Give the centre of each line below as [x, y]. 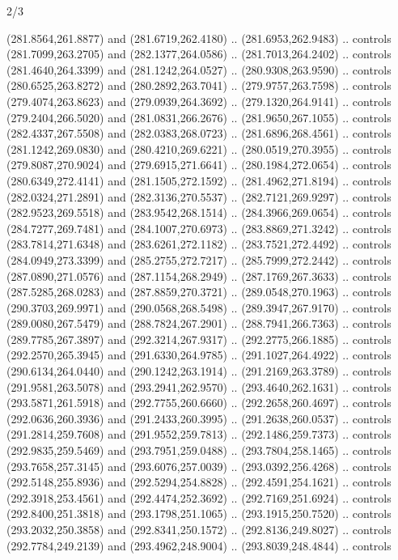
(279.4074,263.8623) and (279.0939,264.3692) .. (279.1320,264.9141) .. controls [199, 101]
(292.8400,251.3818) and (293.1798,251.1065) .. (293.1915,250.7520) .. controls [199, 513]
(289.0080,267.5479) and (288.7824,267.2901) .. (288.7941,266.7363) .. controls [199, 323]
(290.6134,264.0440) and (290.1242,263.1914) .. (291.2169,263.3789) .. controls [199, 371]
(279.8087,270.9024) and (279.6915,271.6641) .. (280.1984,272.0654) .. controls [199, 165]
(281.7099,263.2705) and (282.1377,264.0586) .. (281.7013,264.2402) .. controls [199, 54]
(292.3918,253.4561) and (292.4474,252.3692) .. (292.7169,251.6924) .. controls [199, 497]
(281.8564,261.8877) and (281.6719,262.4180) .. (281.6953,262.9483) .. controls [199, 38]
